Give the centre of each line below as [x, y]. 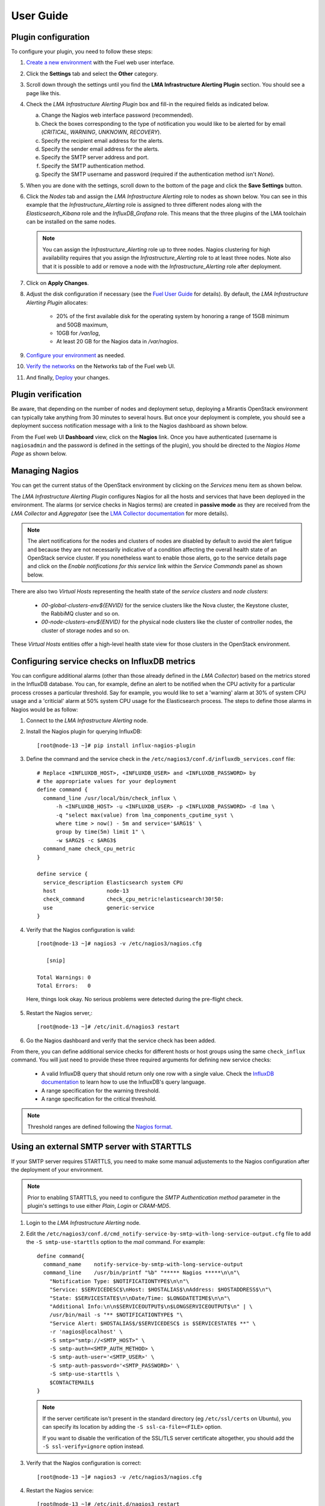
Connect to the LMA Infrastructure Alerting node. [87, 720]
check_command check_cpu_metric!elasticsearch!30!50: [134, 899]
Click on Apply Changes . [58, 283]
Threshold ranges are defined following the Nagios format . [100, 1126]
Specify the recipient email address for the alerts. [102, 140]
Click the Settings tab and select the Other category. [92, 73]
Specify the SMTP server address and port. [95, 157]
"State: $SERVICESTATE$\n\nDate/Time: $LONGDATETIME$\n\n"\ [140, 1298]
